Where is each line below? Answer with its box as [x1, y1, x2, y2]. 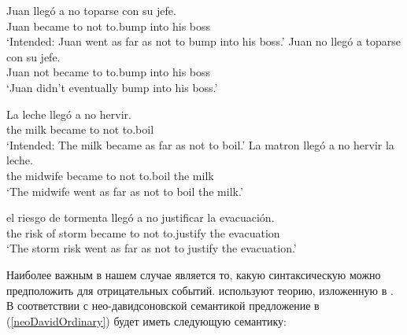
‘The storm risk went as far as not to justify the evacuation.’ [6, 240, 297, 256]
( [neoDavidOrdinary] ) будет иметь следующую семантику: [6, 312, 287, 329]
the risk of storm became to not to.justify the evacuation [6, 224, 280, 241]
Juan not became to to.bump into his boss [6, 64, 211, 80]
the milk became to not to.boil [6, 121, 154, 138]
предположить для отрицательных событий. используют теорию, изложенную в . [6, 282, 394, 298]
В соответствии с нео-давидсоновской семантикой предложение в [6, 297, 320, 314]
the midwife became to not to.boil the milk [6, 167, 214, 183]
